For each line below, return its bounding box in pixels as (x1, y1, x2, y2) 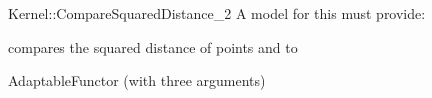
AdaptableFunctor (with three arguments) (8, 70, 266, 91)
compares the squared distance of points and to (8, 36, 298, 57)
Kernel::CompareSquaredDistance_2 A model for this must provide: (8, 3, 426, 23)
